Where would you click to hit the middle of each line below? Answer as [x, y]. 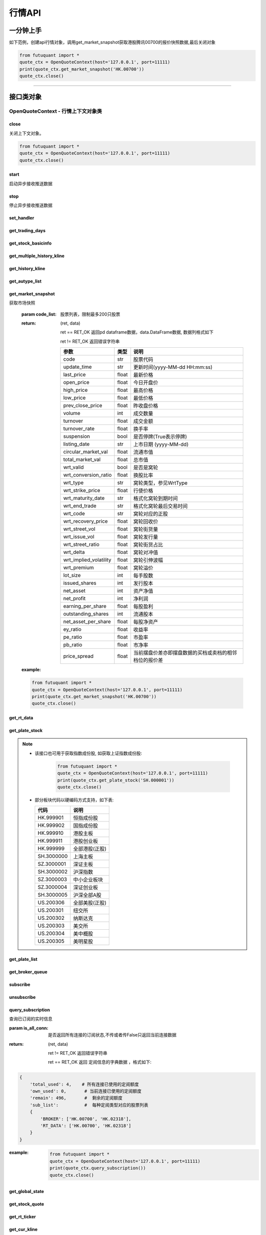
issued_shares [80, 583]
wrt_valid [73, 467]
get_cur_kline [23, 1230]
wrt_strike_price [82, 491]
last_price [75, 374]
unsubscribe [22, 997]
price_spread [78, 656]
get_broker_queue [28, 972]
